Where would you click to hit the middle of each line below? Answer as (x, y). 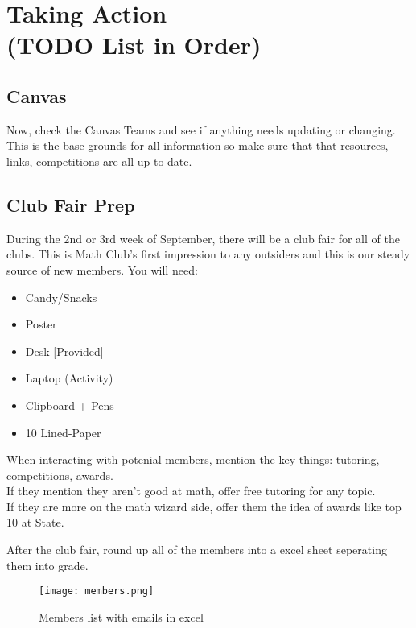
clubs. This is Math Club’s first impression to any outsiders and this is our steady (208, 254)
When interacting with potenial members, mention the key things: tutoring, (193, 459)
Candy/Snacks (61, 297)
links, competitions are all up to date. (99, 161)
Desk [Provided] (64, 351)
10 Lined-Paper (63, 432)
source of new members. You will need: (102, 269)
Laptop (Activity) (69, 378)
